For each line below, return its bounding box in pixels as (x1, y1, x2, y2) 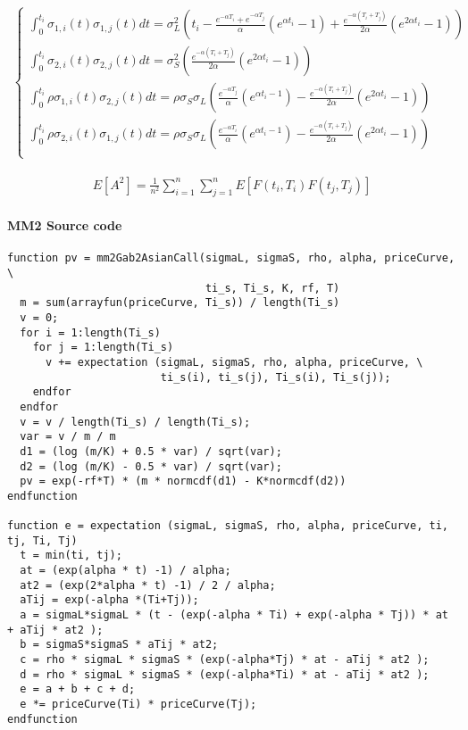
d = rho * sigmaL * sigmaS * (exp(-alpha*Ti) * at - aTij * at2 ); (20, 668, 430, 681)
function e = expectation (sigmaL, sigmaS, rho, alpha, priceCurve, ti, (7, 519, 448, 533)
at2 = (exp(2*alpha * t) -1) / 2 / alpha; (20, 578, 276, 592)
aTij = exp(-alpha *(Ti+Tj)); (20, 593, 199, 607)
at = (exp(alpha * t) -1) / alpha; (20, 564, 231, 577)
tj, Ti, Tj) (7, 534, 78, 547)
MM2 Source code (7, 216, 122, 235)
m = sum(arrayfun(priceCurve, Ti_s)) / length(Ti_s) (20, 296, 340, 310)
